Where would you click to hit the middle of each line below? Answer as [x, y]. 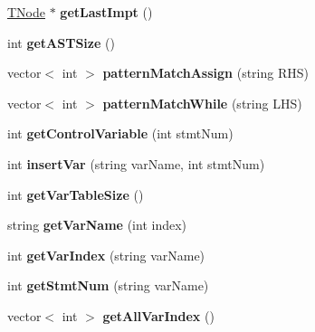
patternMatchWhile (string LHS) [202, 103]
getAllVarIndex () [158, 315]
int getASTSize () [61, 42]
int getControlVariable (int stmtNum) [120, 133]
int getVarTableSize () [76, 194]
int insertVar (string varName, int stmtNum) [136, 163]
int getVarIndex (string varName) [106, 255]
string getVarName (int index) [97, 225]
